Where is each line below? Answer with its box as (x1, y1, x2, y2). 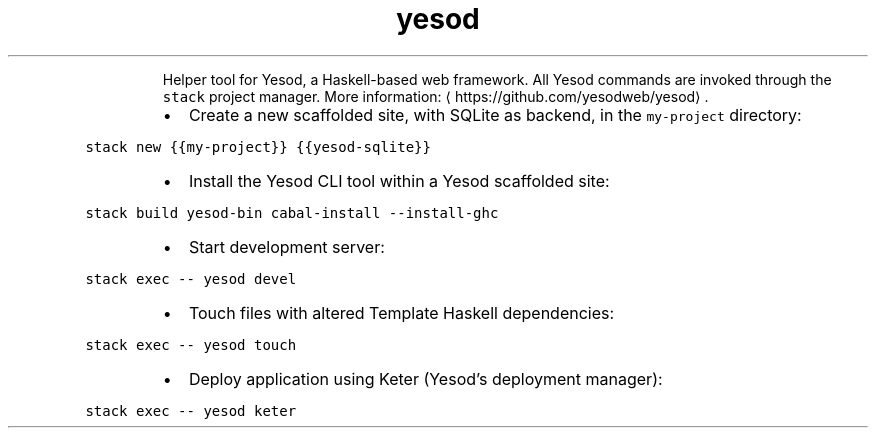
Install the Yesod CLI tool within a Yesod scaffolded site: (188, 170, 610, 191)
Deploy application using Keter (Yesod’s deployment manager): (188, 368, 663, 389)
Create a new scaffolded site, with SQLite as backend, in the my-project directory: (188, 104, 802, 125)
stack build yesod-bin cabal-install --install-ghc (85, 204, 499, 221)
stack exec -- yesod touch (85, 336, 297, 353)
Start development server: (188, 236, 385, 257)
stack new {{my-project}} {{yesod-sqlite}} (85, 138, 431, 155)
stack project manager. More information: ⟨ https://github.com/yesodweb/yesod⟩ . (162, 87, 709, 105)
